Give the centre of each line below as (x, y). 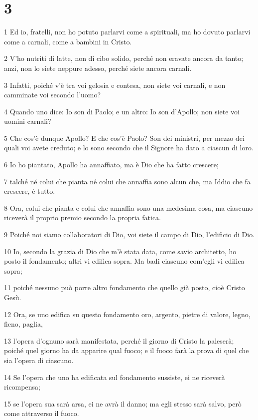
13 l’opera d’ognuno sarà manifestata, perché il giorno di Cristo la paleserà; (119, 340)
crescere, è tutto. (30, 191)
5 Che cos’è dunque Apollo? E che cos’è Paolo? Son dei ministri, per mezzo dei (124, 138)
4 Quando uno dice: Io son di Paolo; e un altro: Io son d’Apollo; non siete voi (122, 111)
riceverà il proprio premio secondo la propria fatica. (82, 217)
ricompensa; (22, 387)
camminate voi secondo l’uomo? (53, 95)
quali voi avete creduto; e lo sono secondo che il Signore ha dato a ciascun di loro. (129, 148)
